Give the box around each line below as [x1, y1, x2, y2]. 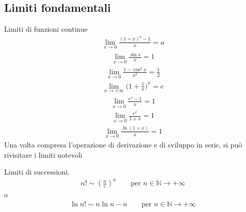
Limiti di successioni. [4, 166, 70, 177]
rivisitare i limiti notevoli [4, 149, 83, 160]
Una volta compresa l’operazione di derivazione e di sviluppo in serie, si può [4, 139, 242, 150]
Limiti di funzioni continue [4, 24, 88, 34]
